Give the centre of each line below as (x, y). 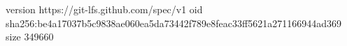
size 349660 (30, 37)
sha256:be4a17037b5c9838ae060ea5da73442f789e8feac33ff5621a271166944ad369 (173, 23)
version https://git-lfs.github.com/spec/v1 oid (104, 9)
